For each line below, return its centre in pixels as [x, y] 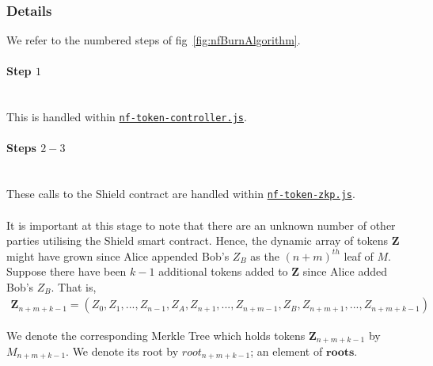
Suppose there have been [66, 271]
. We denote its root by [122, 351]
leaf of [359, 255]
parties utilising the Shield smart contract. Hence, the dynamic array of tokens [197, 240]
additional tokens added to [223, 271]
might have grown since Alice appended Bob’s [118, 255]
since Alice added [345, 271]
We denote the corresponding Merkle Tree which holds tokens [156, 335]
